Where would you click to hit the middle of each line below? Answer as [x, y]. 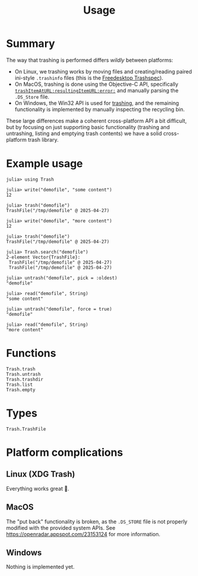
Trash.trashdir [25, 379]
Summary [30, 44]
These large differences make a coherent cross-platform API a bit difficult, [97, 121]
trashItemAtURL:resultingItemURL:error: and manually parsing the [97, 90]
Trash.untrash [24, 374]
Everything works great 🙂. [38, 488]
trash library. [43, 139]
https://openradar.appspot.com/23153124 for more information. [83, 534]
